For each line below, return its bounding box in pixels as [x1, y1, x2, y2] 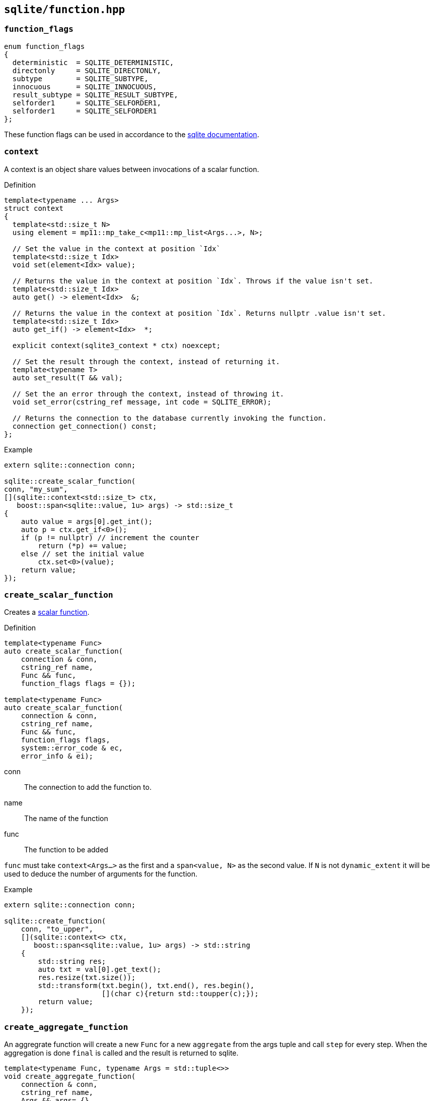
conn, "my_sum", [4, 485, 68, 493]
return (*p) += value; [38, 541, 127, 550]
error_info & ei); [21, 752, 94, 761]
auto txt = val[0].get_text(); [38, 965, 161, 974]
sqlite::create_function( [4, 917, 106, 925]
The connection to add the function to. [24, 783, 152, 792]
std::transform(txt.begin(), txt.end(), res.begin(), [38, 981, 255, 990]
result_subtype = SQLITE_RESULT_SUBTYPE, [12, 90, 178, 99]
